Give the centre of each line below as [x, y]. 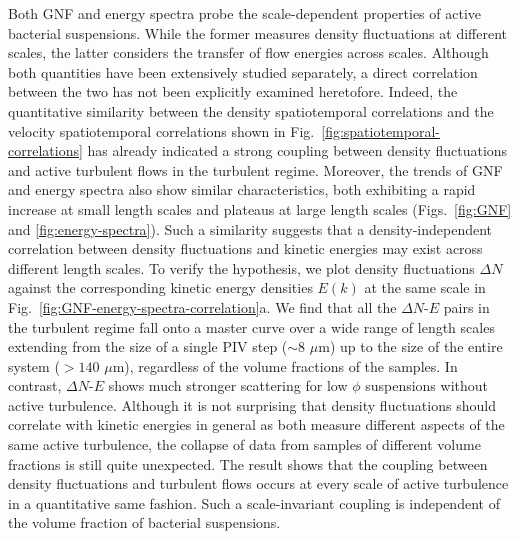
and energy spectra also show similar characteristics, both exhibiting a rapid [242, 189]
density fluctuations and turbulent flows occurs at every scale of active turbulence [258, 483]
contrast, [35, 385]
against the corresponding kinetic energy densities [160, 287]
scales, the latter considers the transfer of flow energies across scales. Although [248, 52]
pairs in [466, 306]
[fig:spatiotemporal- [380, 130]
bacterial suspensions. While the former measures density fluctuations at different [257, 32]
